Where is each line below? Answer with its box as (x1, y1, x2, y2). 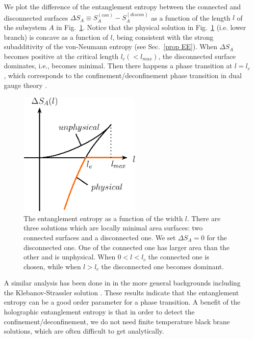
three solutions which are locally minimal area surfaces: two (24, 223, 203, 233)
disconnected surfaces (4, 12, 68, 23)
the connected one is (148, 252, 209, 262)
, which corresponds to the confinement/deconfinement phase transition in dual (4, 70, 242, 80)
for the (206, 232, 227, 242)
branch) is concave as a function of (4, 31, 108, 42)
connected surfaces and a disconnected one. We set (24, 232, 176, 242)
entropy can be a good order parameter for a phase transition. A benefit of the (4, 297, 240, 307)
